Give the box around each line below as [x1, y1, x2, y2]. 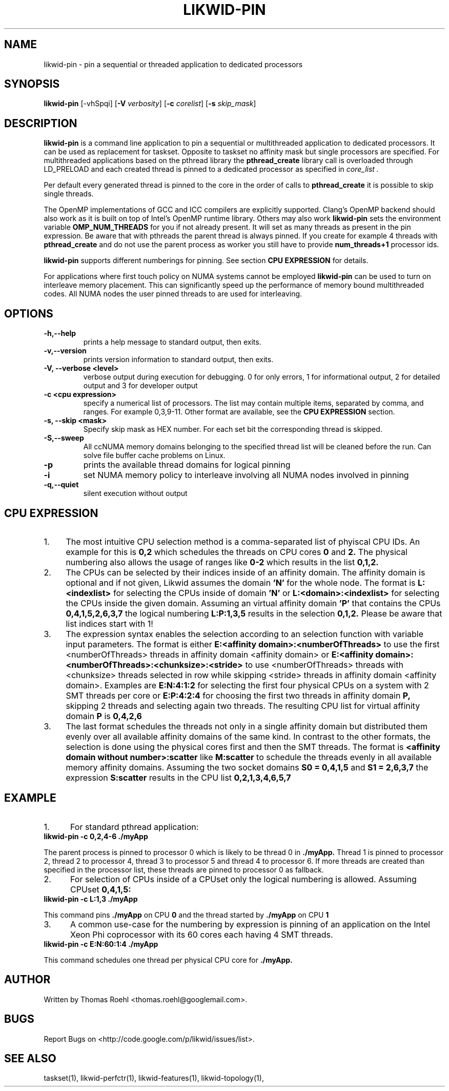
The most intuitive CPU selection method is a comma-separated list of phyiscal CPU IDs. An [66, 536, 420, 547]
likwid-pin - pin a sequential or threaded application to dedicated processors [44, 59, 303, 69]
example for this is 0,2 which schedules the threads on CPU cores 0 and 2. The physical [66, 546, 407, 557]
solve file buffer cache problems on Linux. [83, 451, 226, 460]
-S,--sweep [44, 433, 84, 443]
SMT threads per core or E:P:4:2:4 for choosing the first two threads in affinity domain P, [66, 690, 411, 701]
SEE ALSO [4, 1052, 56, 1065]
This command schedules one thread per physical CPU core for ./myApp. [44, 955, 293, 964]
